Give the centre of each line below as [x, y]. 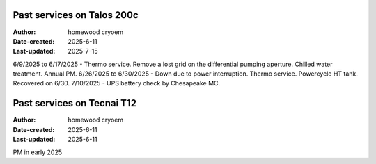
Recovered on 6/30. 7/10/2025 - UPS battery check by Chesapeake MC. [117, 83]
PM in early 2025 [38, 152]
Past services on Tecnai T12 [75, 103]
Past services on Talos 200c [76, 15]
